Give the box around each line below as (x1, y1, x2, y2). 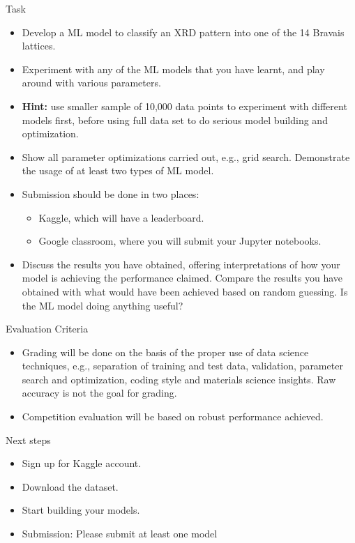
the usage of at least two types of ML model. (22, 163, 214, 178)
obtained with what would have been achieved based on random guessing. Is (22, 284, 348, 298)
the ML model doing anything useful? (22, 298, 183, 312)
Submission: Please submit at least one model (22, 526, 218, 541)
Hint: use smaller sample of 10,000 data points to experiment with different (22, 98, 347, 113)
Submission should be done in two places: (22, 186, 199, 201)
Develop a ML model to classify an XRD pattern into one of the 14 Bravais (22, 24, 345, 39)
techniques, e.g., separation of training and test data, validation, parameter (22, 358, 343, 373)
